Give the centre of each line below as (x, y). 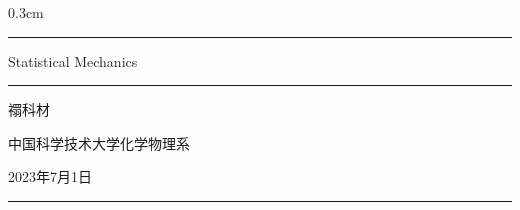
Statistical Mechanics (73, 60)
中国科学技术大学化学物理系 (99, 142)
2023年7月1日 (50, 176)
